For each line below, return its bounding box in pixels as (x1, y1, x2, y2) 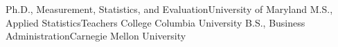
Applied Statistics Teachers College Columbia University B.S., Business (6, 15, 305, 29)
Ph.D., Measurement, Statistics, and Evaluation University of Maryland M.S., (6, 2, 333, 16)
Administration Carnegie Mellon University (6, 29, 186, 43)
